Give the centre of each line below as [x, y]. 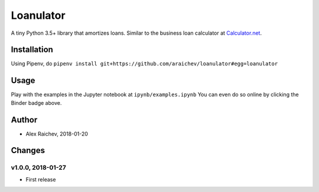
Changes [28, 150]
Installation [32, 50]
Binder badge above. [36, 102]
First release [41, 179]
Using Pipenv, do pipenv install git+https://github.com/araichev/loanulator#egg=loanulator [144, 64]
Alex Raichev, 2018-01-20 [57, 134]
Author [24, 120]
